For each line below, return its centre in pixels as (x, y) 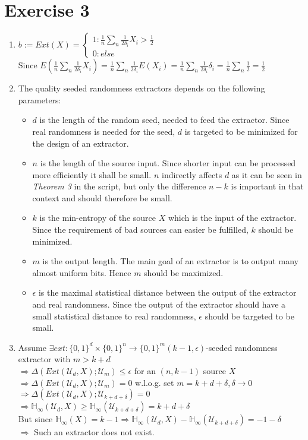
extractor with (44, 359)
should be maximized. (184, 272)
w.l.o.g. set (155, 382)
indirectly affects (192, 174)
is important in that (267, 186)
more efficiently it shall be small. (92, 174)
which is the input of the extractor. (232, 218)
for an (145, 371)
